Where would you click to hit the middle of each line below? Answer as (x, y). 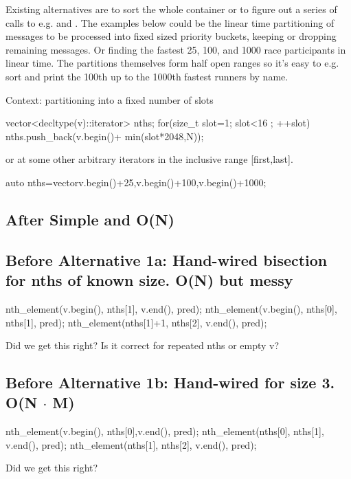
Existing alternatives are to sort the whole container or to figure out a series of (171, 9)
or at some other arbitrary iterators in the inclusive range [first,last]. (149, 159)
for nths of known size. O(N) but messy (149, 280)
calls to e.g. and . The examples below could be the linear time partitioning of (170, 22)
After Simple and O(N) (90, 219)
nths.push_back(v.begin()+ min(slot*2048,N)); (105, 136)
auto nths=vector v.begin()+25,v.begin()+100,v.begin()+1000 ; (136, 182)
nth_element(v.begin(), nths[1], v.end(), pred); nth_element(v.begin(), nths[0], (171, 308)
